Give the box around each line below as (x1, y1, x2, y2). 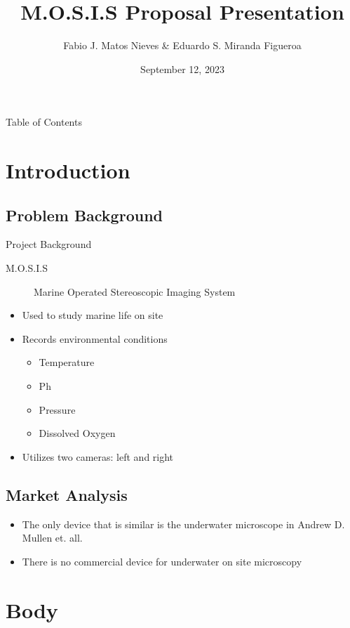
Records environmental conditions (22, 331, 168, 346)
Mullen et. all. (22, 530, 83, 545)
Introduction (6, 156, 130, 185)
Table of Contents (6, 115, 82, 129)
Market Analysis (6, 483, 128, 505)
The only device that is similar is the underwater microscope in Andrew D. (22, 516, 345, 531)
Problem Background (6, 204, 163, 225)
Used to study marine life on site (22, 308, 163, 322)
